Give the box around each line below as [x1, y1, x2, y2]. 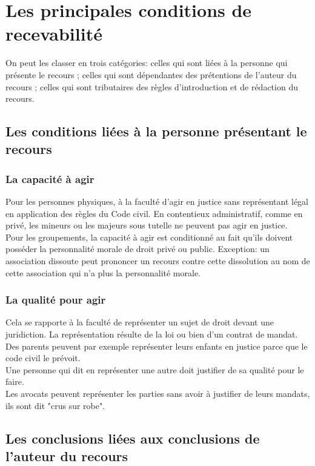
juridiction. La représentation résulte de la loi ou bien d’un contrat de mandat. [5, 328, 298, 341]
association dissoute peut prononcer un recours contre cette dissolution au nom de [5, 255, 310, 267]
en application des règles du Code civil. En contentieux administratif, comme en [5, 207, 303, 219]
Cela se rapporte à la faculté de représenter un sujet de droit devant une [5, 316, 274, 328]
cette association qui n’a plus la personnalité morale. [5, 266, 201, 279]
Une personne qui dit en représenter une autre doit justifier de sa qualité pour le [5, 363, 304, 376]
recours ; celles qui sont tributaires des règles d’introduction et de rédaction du [5, 80, 298, 93]
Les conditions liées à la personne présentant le [5, 122, 307, 141]
